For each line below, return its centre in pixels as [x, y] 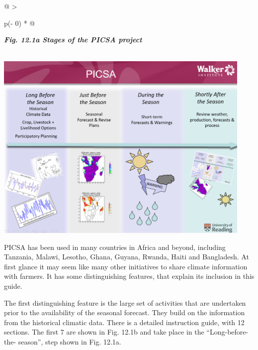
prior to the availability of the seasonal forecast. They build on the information [125, 312]
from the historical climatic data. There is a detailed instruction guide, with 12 [124, 322]
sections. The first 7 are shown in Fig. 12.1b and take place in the [104, 332]
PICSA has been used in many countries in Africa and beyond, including [115, 247]
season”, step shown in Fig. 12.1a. [70, 341]
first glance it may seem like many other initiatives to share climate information [126, 266]
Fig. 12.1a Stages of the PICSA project [73, 40]
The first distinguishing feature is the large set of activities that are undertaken [125, 302]
